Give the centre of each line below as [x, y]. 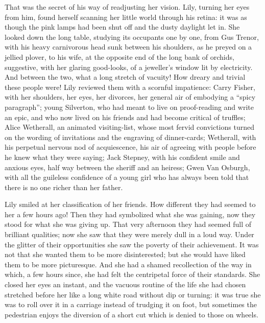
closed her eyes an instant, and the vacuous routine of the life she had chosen [125, 284]
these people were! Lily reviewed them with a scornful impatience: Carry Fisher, [130, 87]
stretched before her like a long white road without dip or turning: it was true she [133, 294]
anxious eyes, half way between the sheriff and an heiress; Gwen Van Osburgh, [127, 167]
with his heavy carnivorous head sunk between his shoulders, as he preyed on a [128, 47]
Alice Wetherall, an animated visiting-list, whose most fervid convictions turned [129, 127]
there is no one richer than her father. [64, 187]
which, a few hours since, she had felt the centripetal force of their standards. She [132, 274]
